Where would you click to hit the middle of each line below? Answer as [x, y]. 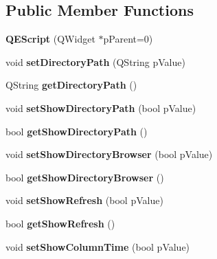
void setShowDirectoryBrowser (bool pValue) [109, 154]
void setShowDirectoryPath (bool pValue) [101, 108]
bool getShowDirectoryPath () [77, 131]
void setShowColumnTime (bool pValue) [98, 246]
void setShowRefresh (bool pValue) [84, 200]
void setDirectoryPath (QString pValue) [95, 61]
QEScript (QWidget [50, 39]
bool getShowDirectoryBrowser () [85, 177]
